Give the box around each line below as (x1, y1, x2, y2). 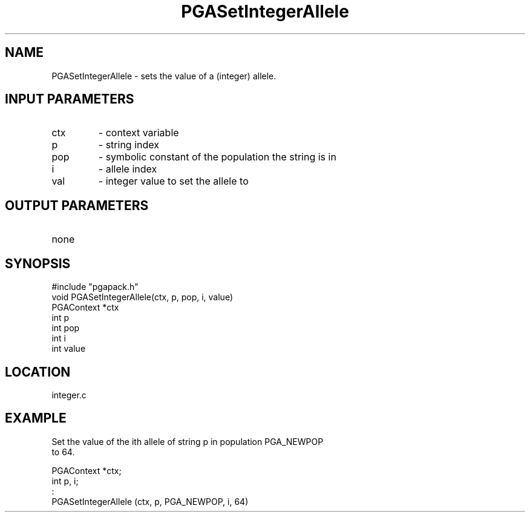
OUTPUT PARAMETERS (5, 197, 149, 213)
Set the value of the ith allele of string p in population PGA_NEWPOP (51, 436, 324, 447)
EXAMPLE (5, 410, 67, 426)
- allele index (98, 163, 157, 176)
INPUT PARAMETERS (5, 91, 134, 107)
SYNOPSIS (5, 255, 71, 271)
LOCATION (5, 364, 71, 380)
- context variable (98, 127, 179, 139)
